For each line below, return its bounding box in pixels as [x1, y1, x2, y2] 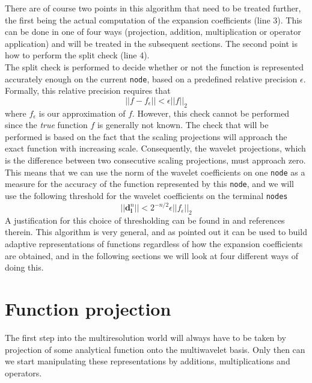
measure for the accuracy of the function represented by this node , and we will [5, 177, 294, 190]
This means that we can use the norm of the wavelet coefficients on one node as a [5, 165, 305, 178]
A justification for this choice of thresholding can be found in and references [5, 213, 285, 226]
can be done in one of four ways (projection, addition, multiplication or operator [5, 25, 301, 38]
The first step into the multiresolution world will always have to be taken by [5, 331, 286, 343]
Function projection [5, 296, 171, 320]
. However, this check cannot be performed [132, 106, 290, 119]
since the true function [5, 118, 88, 131]
